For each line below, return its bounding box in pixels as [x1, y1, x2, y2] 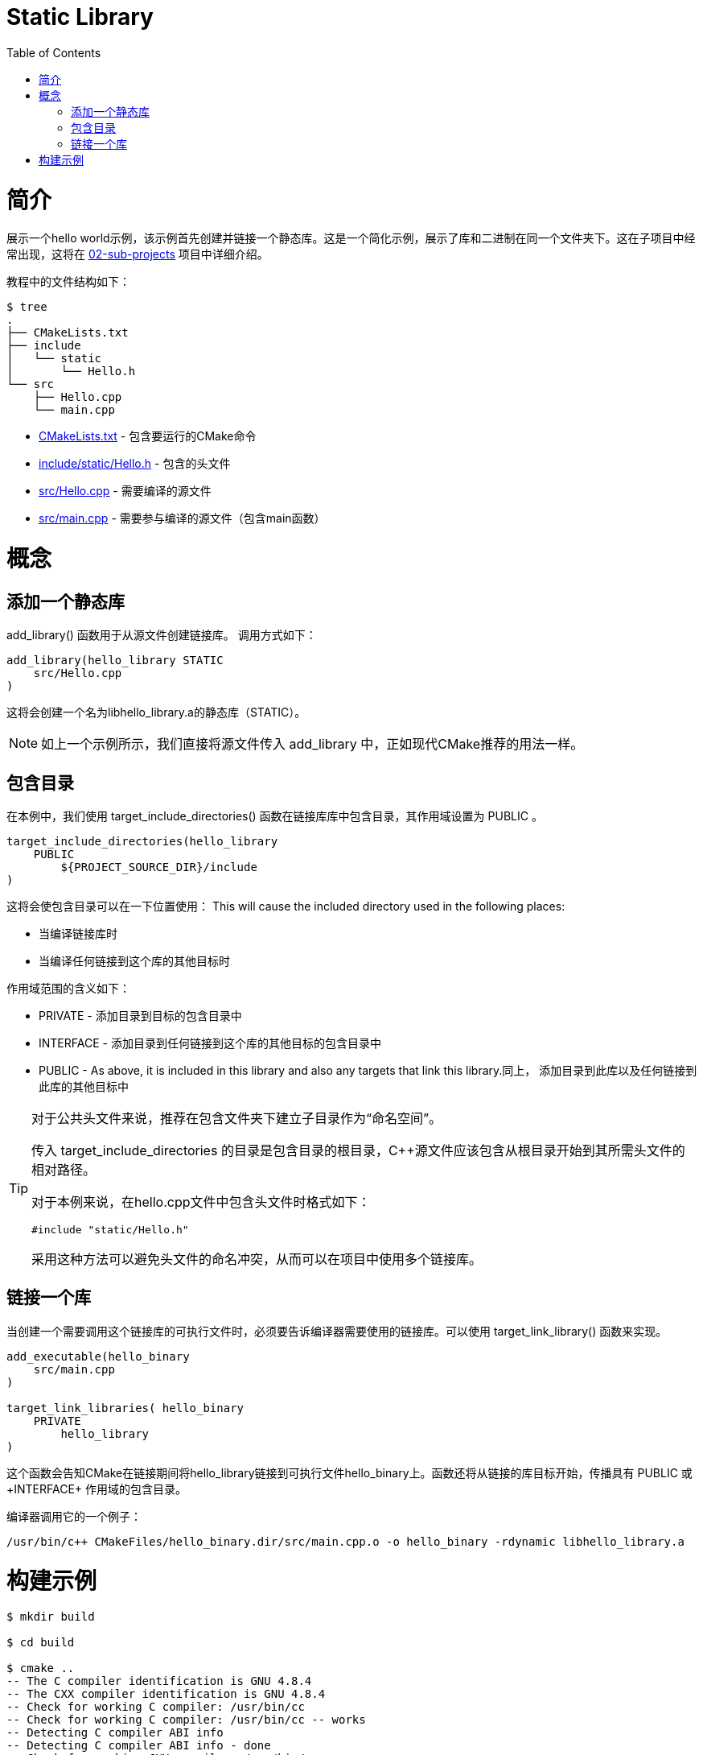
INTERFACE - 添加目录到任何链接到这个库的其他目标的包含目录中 [39, 1036, 381, 1051]
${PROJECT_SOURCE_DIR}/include [60, 861, 257, 874]
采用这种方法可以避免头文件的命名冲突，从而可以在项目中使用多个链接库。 [31, 1251, 483, 1268]
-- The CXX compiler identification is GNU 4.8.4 [6, 1687, 326, 1701]
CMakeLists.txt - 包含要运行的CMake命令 [39, 429, 257, 444]
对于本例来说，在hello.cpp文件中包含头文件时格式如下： [31, 1194, 371, 1211]
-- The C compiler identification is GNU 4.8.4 [6, 1674, 312, 1688]
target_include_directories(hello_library [6, 835, 278, 849]
